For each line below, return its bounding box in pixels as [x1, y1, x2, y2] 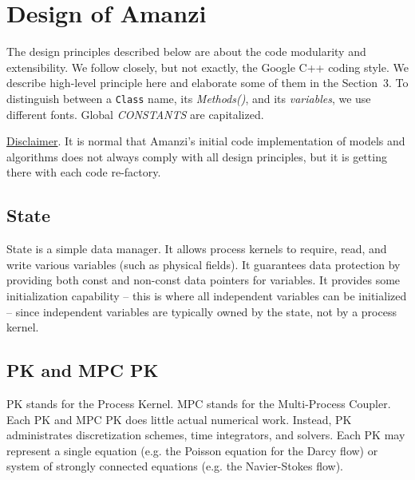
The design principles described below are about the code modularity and [6, 43, 366, 60]
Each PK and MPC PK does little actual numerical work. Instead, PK [6, 411, 352, 427]
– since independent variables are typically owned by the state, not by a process [6, 303, 397, 319]
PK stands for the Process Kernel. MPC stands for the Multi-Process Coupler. [6, 395, 391, 411]
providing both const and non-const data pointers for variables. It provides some [6, 272, 401, 288]
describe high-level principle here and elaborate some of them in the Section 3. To [6, 74, 409, 91]
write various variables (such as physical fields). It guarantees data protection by [6, 256, 401, 272]
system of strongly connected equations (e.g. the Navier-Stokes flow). [6, 458, 343, 474]
